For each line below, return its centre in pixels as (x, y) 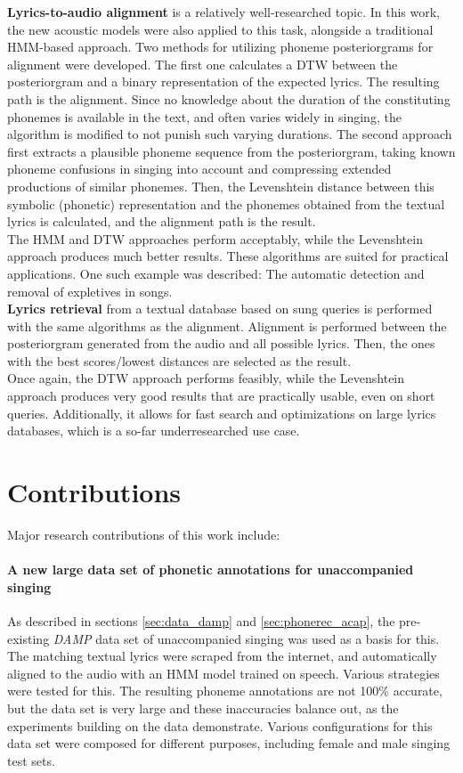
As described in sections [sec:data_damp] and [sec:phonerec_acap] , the (201, 620)
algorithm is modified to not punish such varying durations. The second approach (230, 134)
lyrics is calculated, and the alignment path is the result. (162, 221)
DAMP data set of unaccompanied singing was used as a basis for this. (246, 638)
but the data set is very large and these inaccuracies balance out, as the (203, 708)
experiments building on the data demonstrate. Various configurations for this (220, 725)
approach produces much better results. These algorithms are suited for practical (228, 256)
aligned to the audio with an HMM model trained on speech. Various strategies (223, 673)
